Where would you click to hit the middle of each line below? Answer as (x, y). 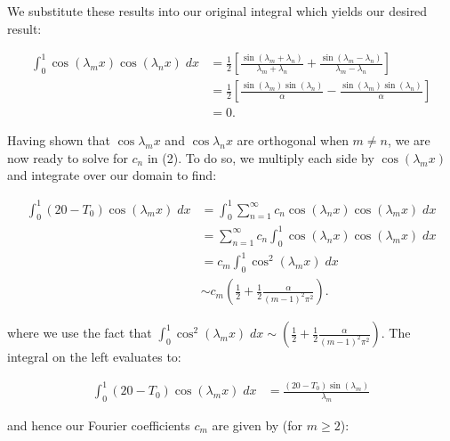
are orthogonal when (293, 140)
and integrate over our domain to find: (112, 175)
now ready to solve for (68, 157)
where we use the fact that (80, 333)
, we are (409, 140)
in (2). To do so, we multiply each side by (261, 157)
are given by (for (257, 425)
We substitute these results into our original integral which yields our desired (217, 11)
